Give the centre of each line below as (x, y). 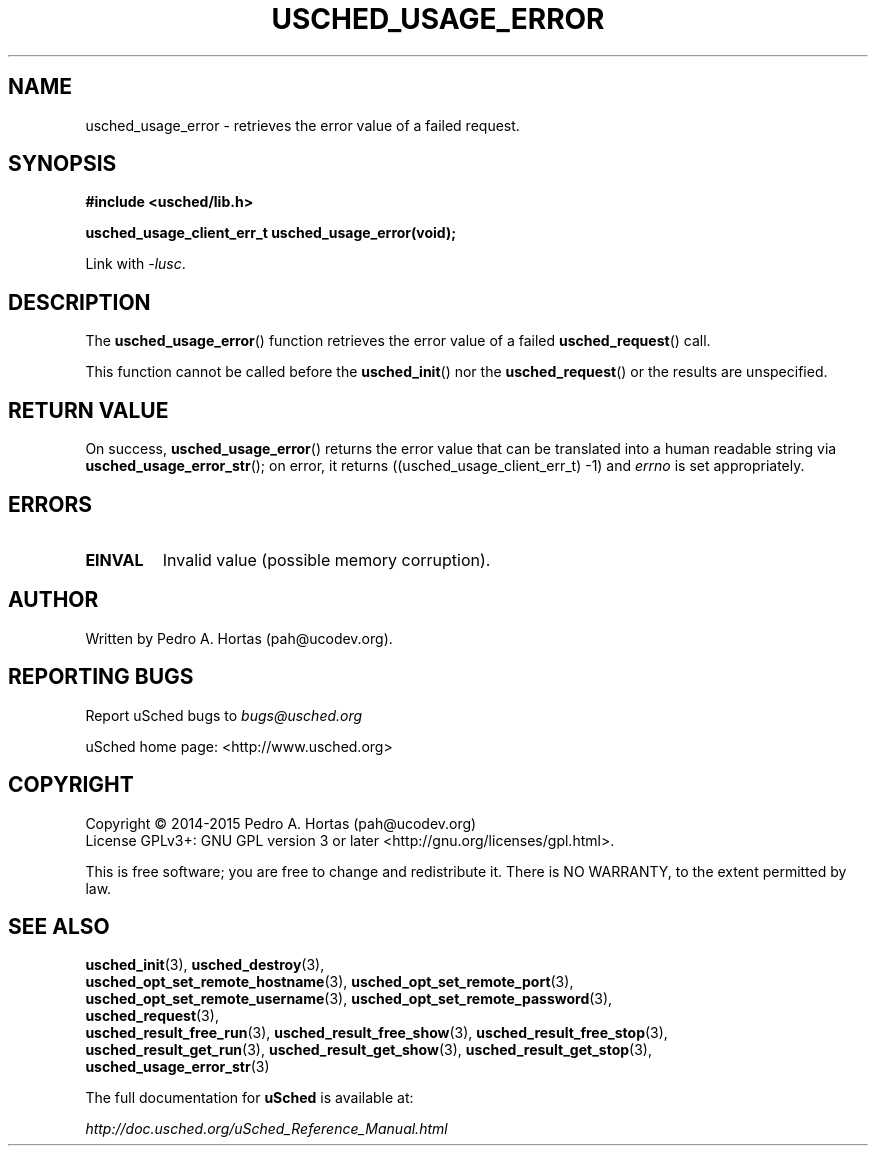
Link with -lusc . (135, 264)
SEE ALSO (59, 926)
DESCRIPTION (79, 302)
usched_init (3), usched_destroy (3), (205, 965)
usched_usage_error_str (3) (177, 1067)
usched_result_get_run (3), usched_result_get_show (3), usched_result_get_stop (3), (368, 1050)
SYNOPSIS (62, 164)
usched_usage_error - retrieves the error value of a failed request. (302, 125)
